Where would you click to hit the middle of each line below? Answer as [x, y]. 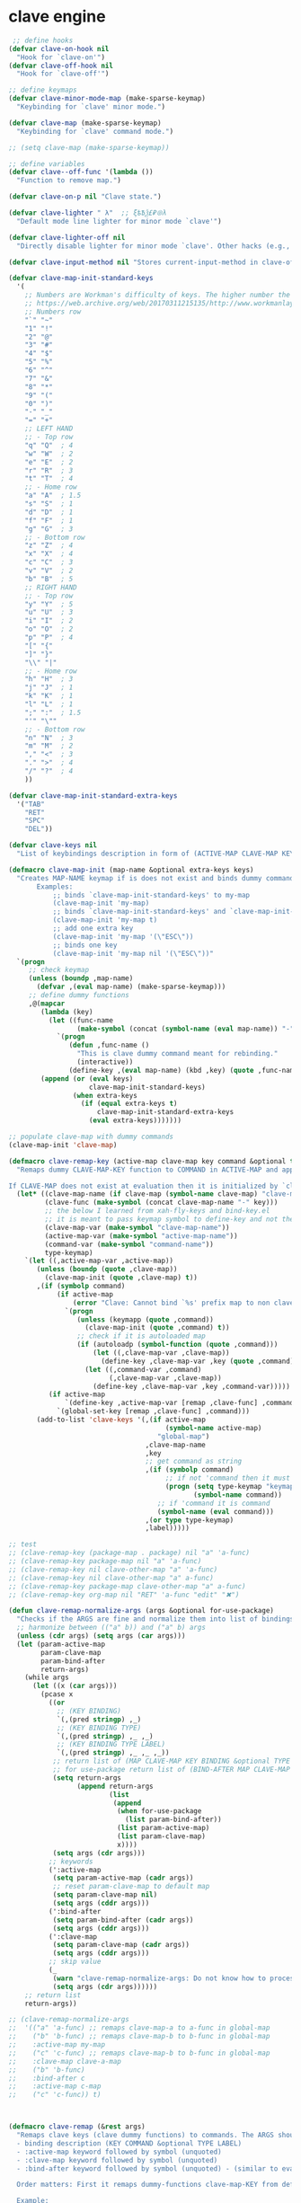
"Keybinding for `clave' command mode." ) [95, 131]
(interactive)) [105, 1062]
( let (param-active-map [61, 1644]
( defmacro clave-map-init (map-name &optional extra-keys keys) [131, 870]
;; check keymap [59, 970]
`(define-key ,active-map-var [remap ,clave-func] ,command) [181, 1403]
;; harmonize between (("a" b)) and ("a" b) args [111, 1628]
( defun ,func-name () [109, 1045]
